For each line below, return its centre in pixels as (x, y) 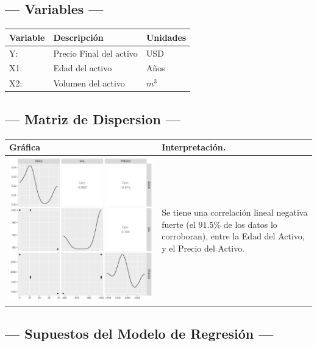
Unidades (166, 37)
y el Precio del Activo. (203, 248)
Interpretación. (194, 147)
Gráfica (25, 147)
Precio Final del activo (95, 53)
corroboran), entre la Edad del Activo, (233, 236)
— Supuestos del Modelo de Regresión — (139, 333)
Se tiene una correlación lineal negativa (235, 212)
